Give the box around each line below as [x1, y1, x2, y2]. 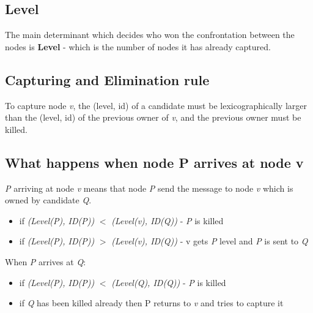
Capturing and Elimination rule [5, 70, 210, 89]
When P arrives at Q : [5, 255, 86, 268]
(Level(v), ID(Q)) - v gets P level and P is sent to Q [111, 235, 308, 247]
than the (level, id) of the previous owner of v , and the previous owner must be [5, 111, 301, 124]
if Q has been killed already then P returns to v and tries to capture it [19, 296, 284, 309]
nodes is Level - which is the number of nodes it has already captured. [5, 40, 271, 53]
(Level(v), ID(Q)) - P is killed [111, 214, 224, 227]
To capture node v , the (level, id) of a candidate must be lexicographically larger [5, 99, 307, 111]
